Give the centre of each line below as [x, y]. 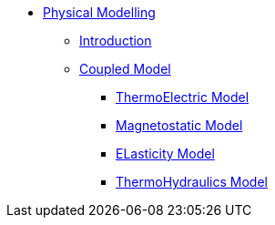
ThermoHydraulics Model [192, 182]
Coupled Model [125, 69]
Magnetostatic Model [179, 125]
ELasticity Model [165, 153]
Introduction [116, 41]
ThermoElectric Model [183, 97]
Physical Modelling [99, 12]
